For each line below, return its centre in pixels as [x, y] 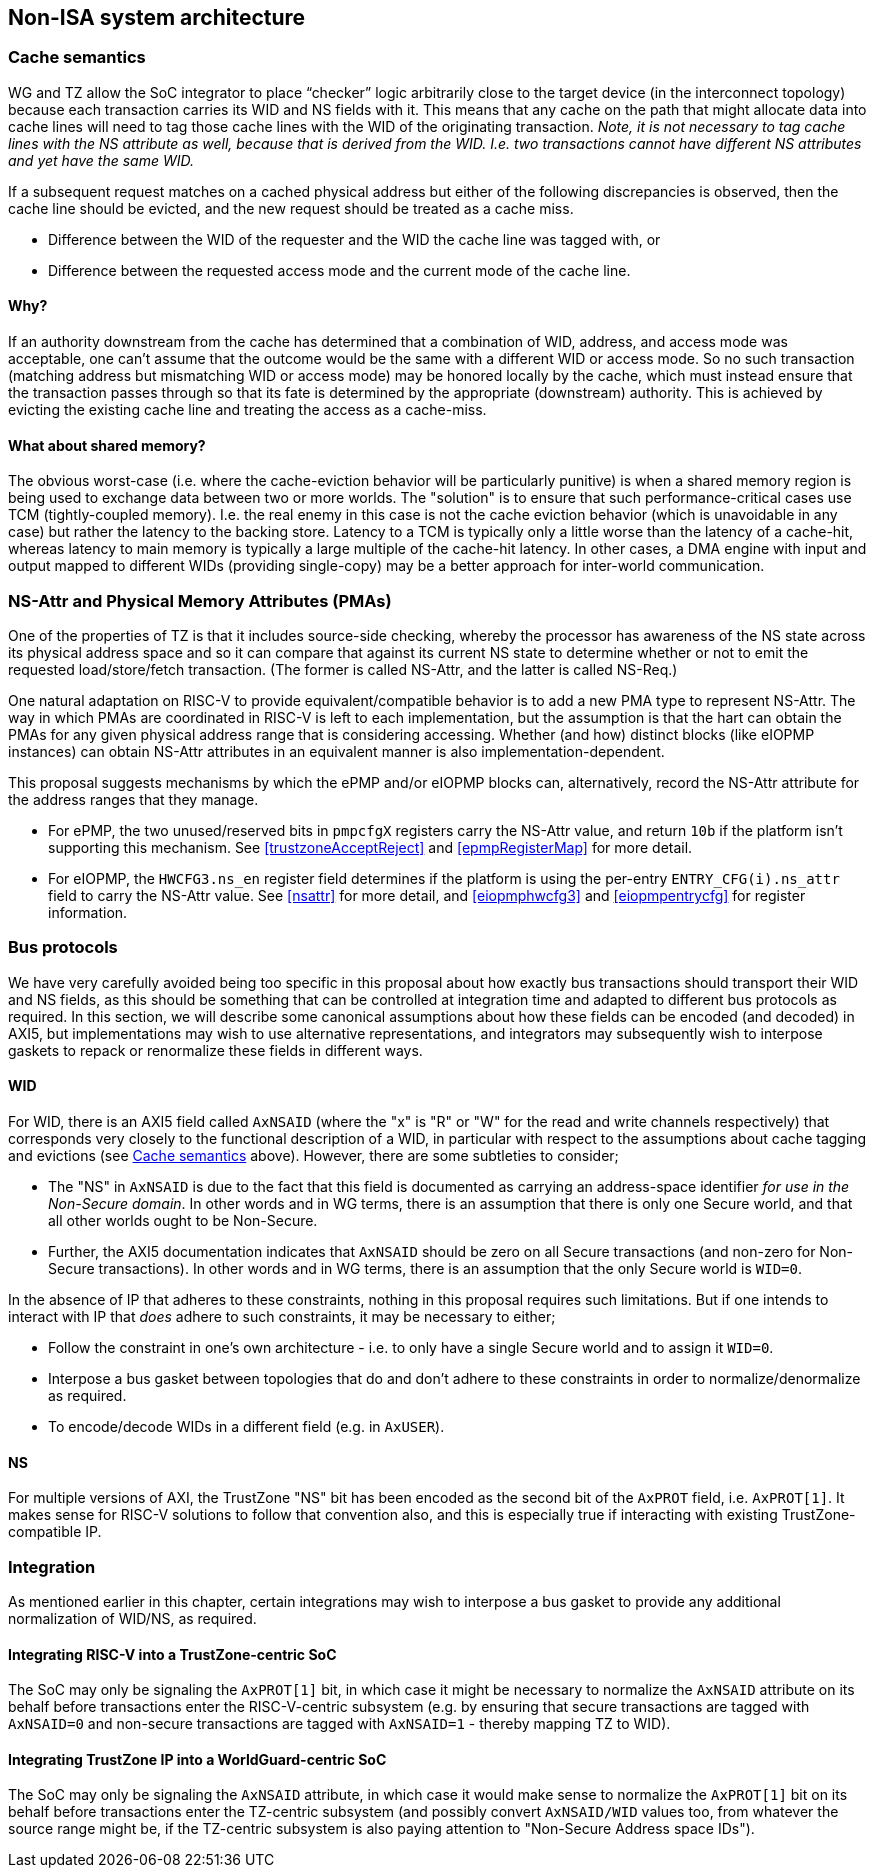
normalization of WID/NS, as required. [132, 1618]
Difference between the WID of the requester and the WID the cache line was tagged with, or [354, 239]
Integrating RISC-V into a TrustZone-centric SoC [172, 1654]
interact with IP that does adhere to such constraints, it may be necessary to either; [282, 1316]
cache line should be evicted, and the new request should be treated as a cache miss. [291, 208]
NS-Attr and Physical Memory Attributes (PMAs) [200, 600]
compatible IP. [55, 1532]
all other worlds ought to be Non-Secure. [183, 1220]
